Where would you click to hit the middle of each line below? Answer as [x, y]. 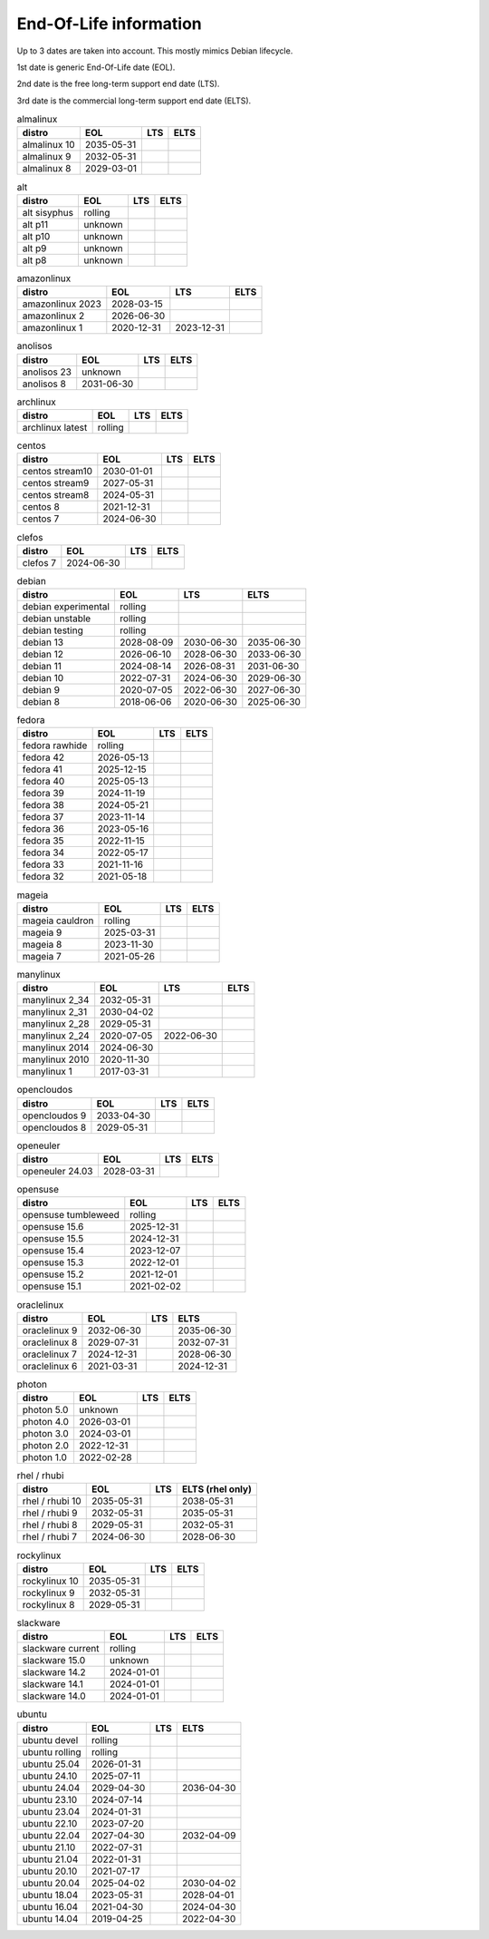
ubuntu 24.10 [50, 1776]
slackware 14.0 [54, 1696]
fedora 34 [43, 853]
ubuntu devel [50, 1739]
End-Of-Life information [110, 24]
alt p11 [35, 224]
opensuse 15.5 [53, 1239]
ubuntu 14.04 [50, 1918]
